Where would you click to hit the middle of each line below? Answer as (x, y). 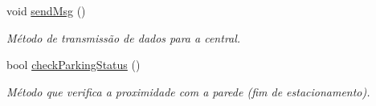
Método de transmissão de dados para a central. (124, 37)
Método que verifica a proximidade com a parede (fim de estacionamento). (188, 91)
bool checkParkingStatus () (74, 65)
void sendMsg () (46, 10)
